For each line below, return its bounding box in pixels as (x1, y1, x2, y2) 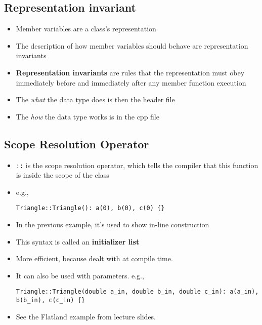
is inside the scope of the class (16, 170, 109, 180)
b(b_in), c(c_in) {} (16, 297, 85, 304)
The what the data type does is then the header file (16, 94, 175, 105)
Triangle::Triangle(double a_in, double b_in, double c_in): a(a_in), (16, 288, 259, 296)
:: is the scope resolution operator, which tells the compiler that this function (16, 159, 258, 170)
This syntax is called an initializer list (16, 236, 140, 247)
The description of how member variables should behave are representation (16, 40, 248, 51)
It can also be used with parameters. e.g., (16, 270, 144, 280)
